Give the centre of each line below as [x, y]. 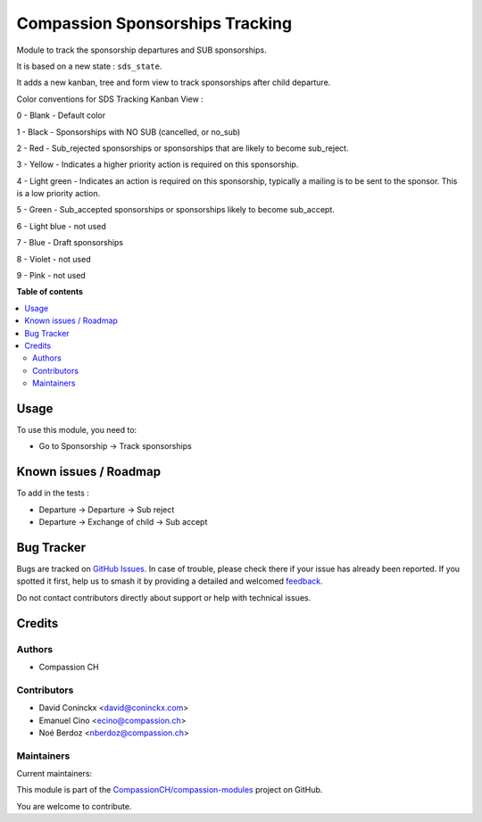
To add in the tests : [53, 493]
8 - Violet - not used [54, 259]
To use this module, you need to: [77, 430]
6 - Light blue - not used [61, 226]
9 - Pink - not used [51, 276]
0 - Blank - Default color [61, 115]
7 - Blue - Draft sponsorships [70, 243]
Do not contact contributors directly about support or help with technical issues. [164, 597]
